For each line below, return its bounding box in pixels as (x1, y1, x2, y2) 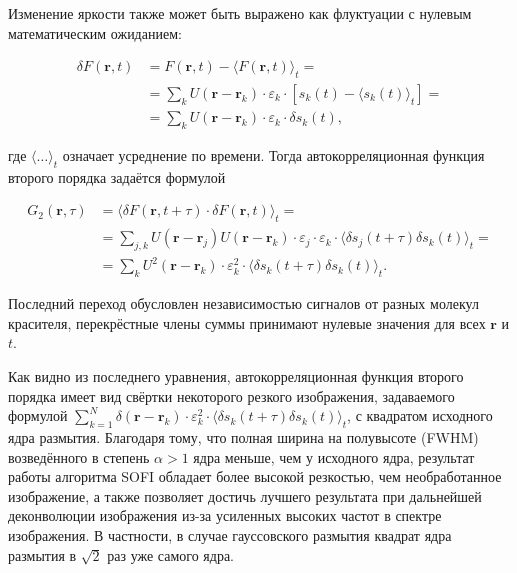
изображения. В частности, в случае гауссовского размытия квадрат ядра (8, 524, 452, 545)
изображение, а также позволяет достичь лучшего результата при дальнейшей (8, 485, 482, 506)
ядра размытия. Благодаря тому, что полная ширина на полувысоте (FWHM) (8, 427, 479, 448)
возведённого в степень (8, 446, 150, 467)
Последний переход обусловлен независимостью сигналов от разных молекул (8, 293, 479, 314)
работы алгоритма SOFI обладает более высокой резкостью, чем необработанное (8, 466, 502, 487)
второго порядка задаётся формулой (8, 166, 226, 187)
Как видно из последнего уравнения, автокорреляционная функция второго (8, 366, 464, 387)
